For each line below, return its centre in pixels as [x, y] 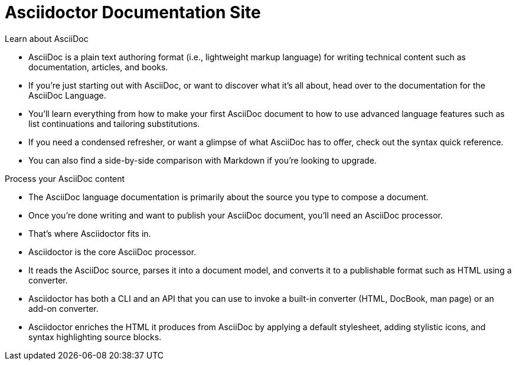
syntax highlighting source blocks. [95, 337]
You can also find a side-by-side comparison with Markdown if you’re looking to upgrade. [203, 160]
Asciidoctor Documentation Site [133, 12]
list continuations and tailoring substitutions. [114, 123]
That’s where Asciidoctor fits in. [90, 233]
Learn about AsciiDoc [47, 38]
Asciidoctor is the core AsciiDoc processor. [112, 252]
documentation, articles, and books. [98, 67]
